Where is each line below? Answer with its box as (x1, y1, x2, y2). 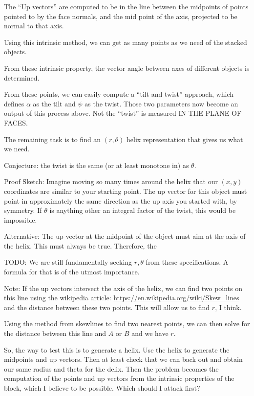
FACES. (4, 117, 28, 127)
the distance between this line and (4, 328, 106, 338)
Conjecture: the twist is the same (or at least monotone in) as (4, 160, 189, 170)
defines (4, 98, 24, 108)
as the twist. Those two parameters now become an (85, 98, 238, 108)
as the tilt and (33, 98, 76, 108)
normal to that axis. (4, 21, 64, 31)
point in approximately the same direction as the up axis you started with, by (4, 195, 237, 206)
